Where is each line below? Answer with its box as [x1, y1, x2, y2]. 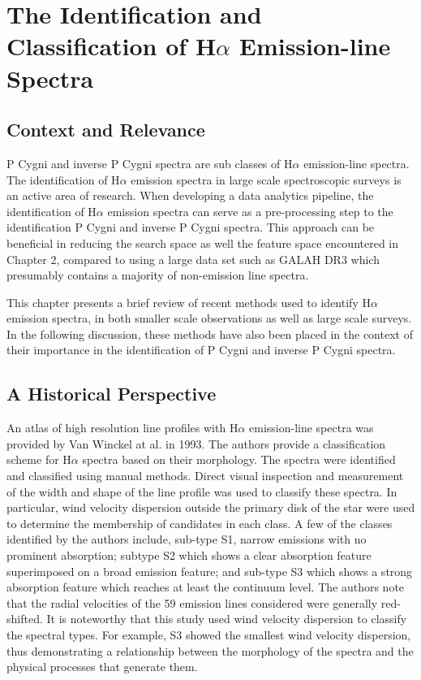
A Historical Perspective [6, 381, 217, 406]
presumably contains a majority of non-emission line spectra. [6, 266, 309, 284]
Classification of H [6, 29, 217, 63]
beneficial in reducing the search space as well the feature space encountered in [6, 234, 399, 251]
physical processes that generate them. [6, 658, 198, 675]
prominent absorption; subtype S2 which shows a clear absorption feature [6, 547, 372, 564]
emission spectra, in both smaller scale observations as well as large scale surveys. [6, 310, 412, 327]
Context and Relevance [6, 117, 205, 142]
